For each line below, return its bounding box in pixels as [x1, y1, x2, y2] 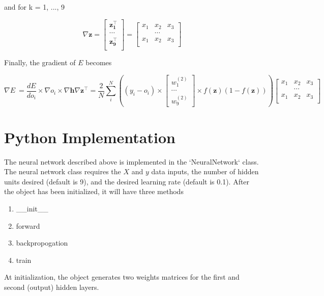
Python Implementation [4, 126, 175, 147]
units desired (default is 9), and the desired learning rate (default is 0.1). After [4, 176, 250, 186]
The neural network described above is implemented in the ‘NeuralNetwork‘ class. [4, 156, 259, 167]
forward [16, 220, 40, 231]
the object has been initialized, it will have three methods [4, 186, 184, 197]
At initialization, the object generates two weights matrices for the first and [4, 272, 240, 282]
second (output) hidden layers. [4, 281, 99, 292]
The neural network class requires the [4, 166, 121, 177]
